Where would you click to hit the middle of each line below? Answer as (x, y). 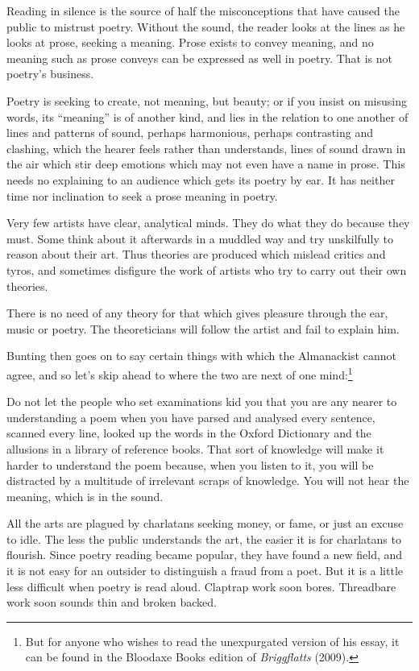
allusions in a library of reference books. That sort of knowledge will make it (195, 448)
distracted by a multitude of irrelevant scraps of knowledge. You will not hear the (208, 480)
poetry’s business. (50, 74)
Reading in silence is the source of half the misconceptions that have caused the (203, 10)
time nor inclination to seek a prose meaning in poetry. (142, 195)
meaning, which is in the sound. (85, 496)
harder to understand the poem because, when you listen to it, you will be (190, 464)
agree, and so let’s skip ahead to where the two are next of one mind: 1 (180, 373)
